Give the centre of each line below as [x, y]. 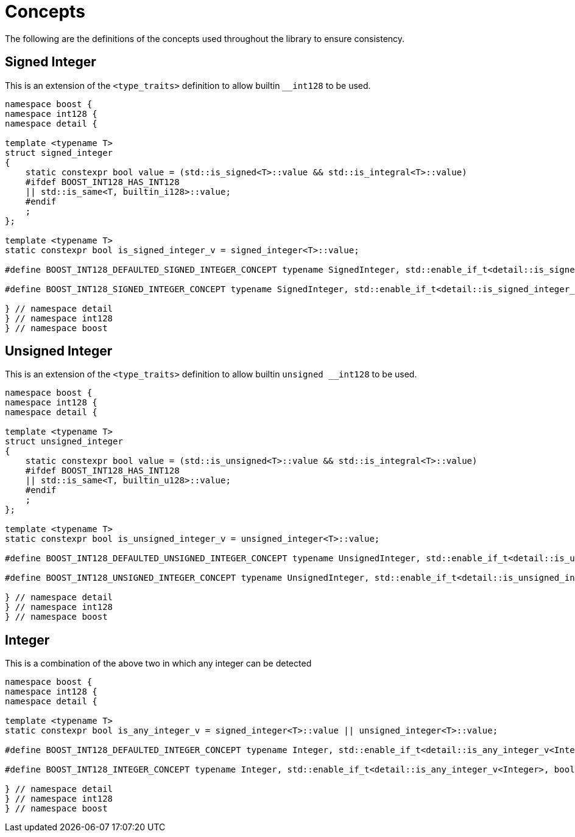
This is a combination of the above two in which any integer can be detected [158, 664]
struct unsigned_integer [64, 442]
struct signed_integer [59, 152]
